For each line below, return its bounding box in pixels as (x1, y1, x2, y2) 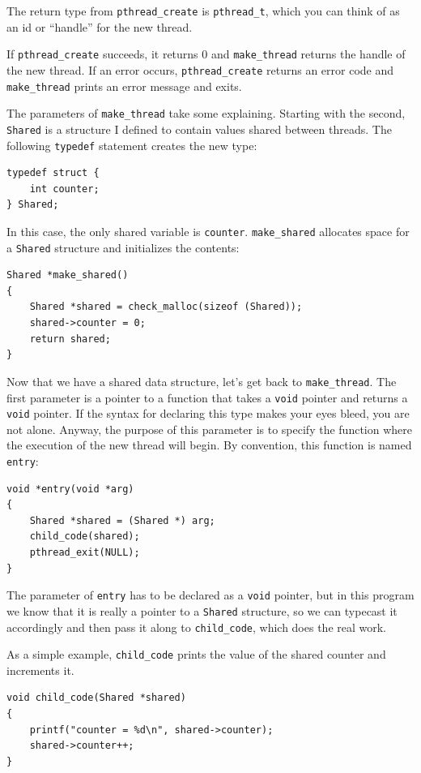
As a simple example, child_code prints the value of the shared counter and (6, 646, 386, 663)
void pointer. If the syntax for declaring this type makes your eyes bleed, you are (6, 405, 410, 422)
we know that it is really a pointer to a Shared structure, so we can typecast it (6, 602, 398, 619)
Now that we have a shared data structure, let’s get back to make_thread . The (6, 372, 397, 389)
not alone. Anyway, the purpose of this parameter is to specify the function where (6, 420, 412, 437)
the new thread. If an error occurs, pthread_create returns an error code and (6, 61, 394, 78)
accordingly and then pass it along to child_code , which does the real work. (6, 618, 387, 635)
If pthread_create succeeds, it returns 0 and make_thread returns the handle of (6, 45, 406, 62)
